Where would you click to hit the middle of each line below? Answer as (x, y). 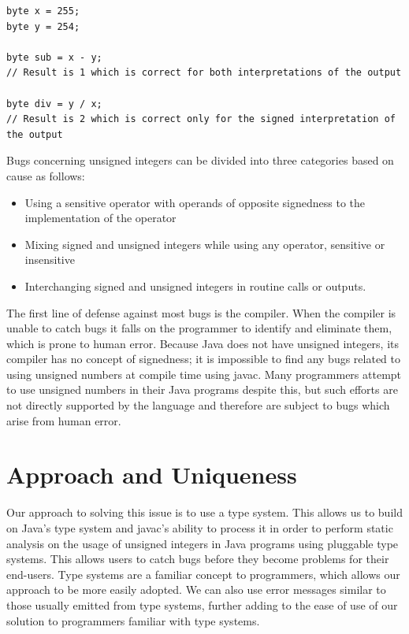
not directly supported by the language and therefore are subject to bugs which (198, 405)
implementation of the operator (100, 218)
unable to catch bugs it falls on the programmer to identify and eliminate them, (199, 328)
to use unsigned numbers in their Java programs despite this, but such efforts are (202, 389)
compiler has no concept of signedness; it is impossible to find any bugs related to (204, 359)
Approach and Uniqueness (152, 475)
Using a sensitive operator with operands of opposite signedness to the (195, 202)
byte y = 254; (43, 26)
